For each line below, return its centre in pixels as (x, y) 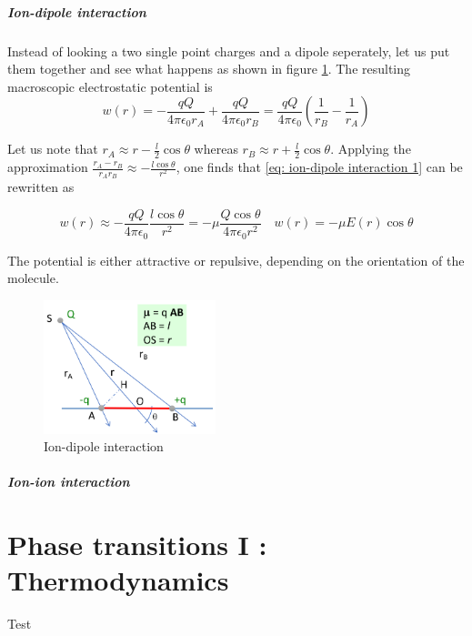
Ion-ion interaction (69, 482)
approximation (48, 167)
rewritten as (41, 187)
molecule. (33, 278)
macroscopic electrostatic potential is (110, 86)
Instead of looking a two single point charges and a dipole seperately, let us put (229, 50)
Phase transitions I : (137, 545)
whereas (216, 149)
